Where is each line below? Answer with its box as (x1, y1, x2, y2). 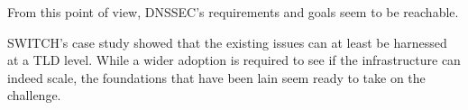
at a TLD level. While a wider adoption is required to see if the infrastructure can (7, 50, 461, 69)
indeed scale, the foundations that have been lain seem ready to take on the (7, 68, 426, 87)
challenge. (7, 86, 61, 105)
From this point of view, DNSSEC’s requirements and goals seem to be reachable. (7, 3, 459, 21)
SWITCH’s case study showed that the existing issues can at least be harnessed (7, 32, 447, 51)
